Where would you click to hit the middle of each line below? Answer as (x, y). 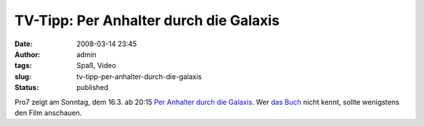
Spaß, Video (97, 66)
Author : (27, 54)
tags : (23, 66)
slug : (23, 76)
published (93, 88)
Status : (27, 88)
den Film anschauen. (48, 113)
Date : (24, 44)
